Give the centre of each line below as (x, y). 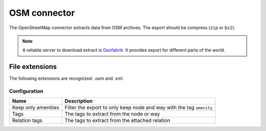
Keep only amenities (35, 107)
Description (79, 101)
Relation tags (27, 121)
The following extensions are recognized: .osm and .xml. (66, 78)
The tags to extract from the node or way (112, 114)
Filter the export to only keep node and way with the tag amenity (139, 107)
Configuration (26, 91)
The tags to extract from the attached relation (117, 121)
